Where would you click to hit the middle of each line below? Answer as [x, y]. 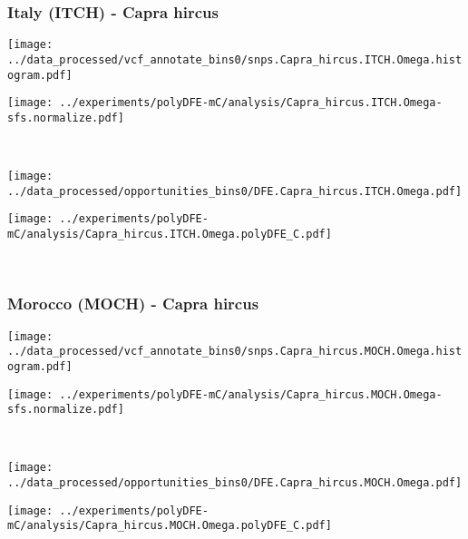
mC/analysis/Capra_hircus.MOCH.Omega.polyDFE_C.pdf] [170, 526]
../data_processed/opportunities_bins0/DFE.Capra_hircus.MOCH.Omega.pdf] [235, 483]
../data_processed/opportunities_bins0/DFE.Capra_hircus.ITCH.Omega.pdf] [235, 191]
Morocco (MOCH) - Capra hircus [133, 304]
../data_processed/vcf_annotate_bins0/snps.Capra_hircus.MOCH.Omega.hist [235, 352]
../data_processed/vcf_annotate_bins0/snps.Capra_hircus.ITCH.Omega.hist [235, 59]
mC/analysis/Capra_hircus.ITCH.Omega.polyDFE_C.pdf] [170, 235]
